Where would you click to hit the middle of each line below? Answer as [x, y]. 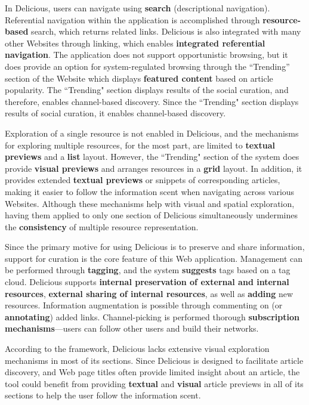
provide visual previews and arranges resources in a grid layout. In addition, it [154, 168]
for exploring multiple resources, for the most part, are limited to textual [140, 145]
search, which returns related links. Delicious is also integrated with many [166, 31]
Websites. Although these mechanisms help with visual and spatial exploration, [150, 203]
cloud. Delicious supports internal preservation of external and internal [147, 282]
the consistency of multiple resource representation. [102, 226]
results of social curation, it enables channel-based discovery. [115, 113]
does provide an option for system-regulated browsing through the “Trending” [147, 66]
